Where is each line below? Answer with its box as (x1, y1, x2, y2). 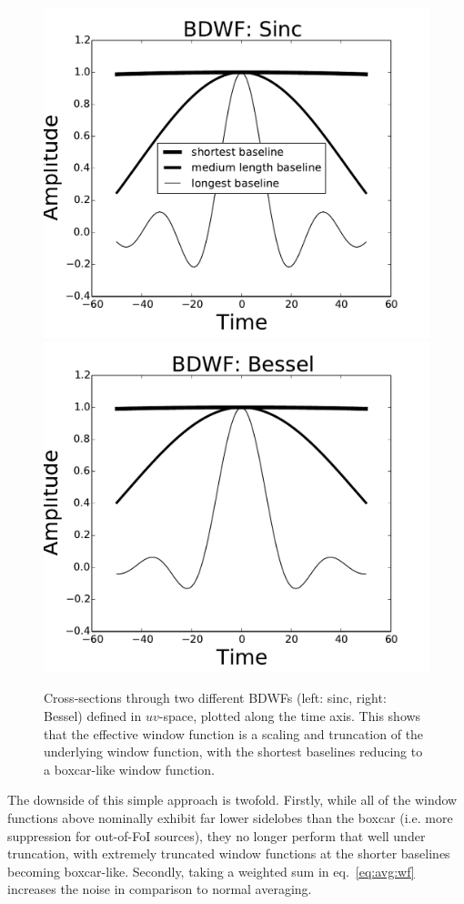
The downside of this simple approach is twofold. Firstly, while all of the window (7, 790, 458, 809)
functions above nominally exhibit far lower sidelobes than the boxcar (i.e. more (7, 808, 453, 827)
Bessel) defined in (44, 706, 142, 726)
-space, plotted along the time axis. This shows (158, 706, 421, 726)
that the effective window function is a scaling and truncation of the (44, 724, 424, 743)
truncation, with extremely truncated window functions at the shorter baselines (7, 844, 450, 863)
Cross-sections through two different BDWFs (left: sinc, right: (44, 688, 387, 707)
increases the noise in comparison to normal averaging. (7, 879, 312, 899)
